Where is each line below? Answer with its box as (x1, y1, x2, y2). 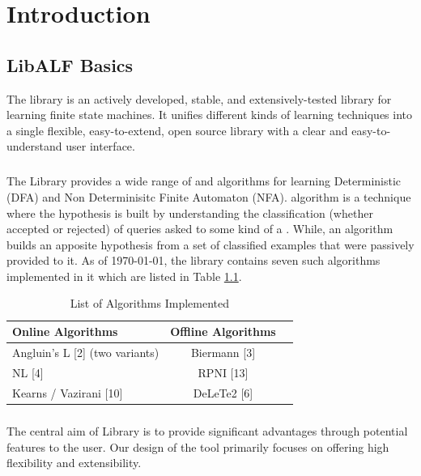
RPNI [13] (198, 363, 249, 380)
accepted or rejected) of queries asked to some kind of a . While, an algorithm (6, 220, 393, 237)
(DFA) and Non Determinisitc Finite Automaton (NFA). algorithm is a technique (6, 188, 411, 205)
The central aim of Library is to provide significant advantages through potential (6, 423, 408, 440)
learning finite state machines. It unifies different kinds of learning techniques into (6, 106, 413, 123)
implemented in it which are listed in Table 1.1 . (6, 267, 242, 284)
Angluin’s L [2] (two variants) (12, 343, 159, 360)
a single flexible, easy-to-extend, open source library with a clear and (6, 121, 348, 138)
